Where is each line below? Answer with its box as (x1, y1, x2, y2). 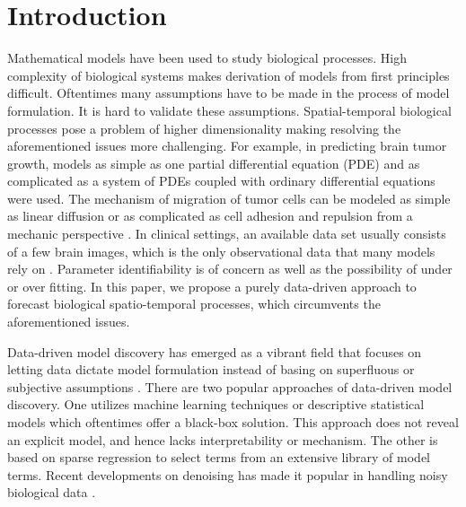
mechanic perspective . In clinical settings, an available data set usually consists (7, 224, 446, 243)
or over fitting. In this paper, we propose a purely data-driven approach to (7, 276, 417, 295)
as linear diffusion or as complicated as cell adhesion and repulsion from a (7, 206, 413, 225)
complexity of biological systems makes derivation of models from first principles (7, 66, 450, 84)
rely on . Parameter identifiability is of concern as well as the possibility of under (7, 259, 453, 278)
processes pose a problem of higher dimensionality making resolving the (7, 118, 401, 137)
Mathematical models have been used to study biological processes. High (7, 48, 407, 67)
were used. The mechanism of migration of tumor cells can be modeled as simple (7, 188, 451, 207)
